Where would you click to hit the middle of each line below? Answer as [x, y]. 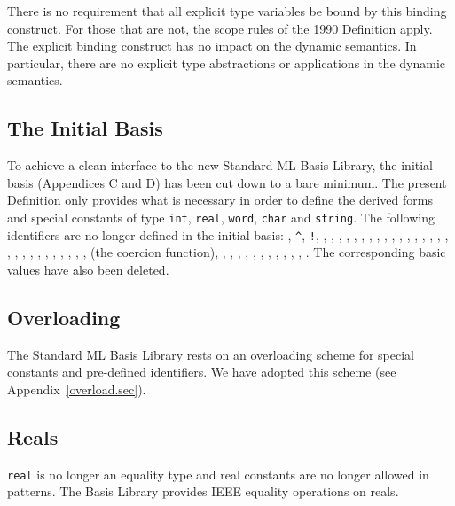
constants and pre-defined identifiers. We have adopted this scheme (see [202, 372]
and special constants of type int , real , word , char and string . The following [221, 217]
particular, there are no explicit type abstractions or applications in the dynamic [227, 62]
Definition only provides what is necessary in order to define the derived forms [220, 200]
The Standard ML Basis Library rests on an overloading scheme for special [211, 354]
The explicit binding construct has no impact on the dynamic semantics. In [212, 46]
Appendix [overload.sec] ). [77, 389]
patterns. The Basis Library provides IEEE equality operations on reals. [203, 491]
